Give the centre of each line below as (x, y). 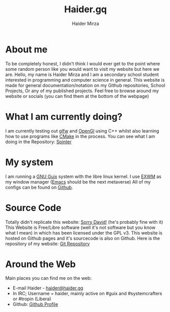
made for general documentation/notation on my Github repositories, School (85, 85)
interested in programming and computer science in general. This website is (85, 80)
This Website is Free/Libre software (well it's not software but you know (80, 227)
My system (29, 162)
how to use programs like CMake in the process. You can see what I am (80, 136)
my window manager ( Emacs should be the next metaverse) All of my (78, 181)
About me (26, 49)
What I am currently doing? (64, 116)
